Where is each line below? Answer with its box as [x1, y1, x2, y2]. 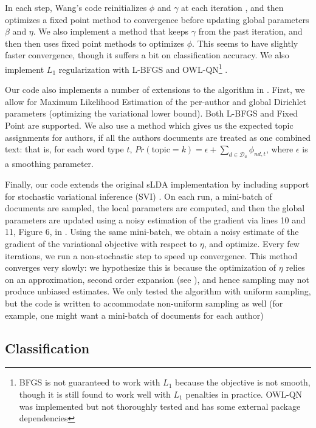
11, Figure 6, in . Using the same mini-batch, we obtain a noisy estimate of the [5, 225, 299, 238]
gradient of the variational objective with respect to [5, 237, 197, 250]
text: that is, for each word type [5, 143, 124, 155]
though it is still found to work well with [19, 387, 171, 400]
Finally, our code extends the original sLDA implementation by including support [5, 177, 309, 190]
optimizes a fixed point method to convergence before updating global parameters [5, 13, 309, 25]
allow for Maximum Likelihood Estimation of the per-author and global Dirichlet [5, 95, 306, 107]
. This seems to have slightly [192, 36, 298, 49]
